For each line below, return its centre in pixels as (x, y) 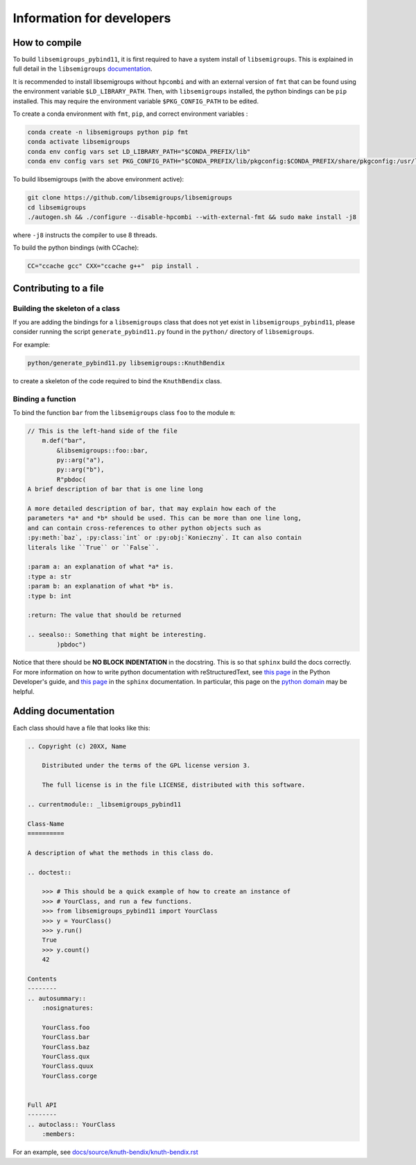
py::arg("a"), (80, 460)
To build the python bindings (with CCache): (76, 248)
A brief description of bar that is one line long (115, 489)
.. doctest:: (50, 872)
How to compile (47, 43)
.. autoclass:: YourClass (71, 1124)
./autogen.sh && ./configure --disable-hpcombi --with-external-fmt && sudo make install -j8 (192, 217)
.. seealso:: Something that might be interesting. (117, 635)
